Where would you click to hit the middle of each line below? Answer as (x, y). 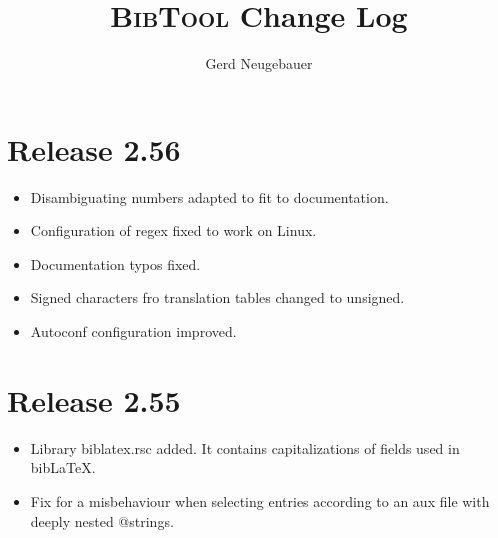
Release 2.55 (94, 399)
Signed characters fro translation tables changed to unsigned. (217, 297)
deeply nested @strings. (102, 520)
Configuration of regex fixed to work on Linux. (173, 230)
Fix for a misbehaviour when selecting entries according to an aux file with (260, 500)
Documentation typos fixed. (115, 263)
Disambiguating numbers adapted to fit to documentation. (209, 196)
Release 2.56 (94, 148)
